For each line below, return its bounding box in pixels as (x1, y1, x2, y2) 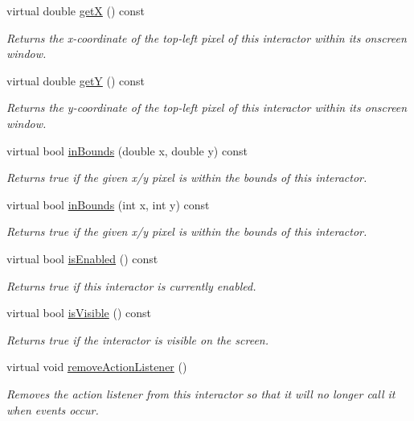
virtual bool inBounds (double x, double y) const (6, 142, 248, 159)
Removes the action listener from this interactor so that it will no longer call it (6, 385, 396, 402)
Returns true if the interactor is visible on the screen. (6, 331, 269, 348)
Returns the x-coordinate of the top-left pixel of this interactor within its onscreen (6, 29, 407, 46)
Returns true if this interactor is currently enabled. (6, 277, 256, 294)
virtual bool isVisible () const (6, 304, 151, 321)
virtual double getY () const (6, 72, 146, 89)
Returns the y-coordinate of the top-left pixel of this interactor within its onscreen (6, 99, 408, 116)
